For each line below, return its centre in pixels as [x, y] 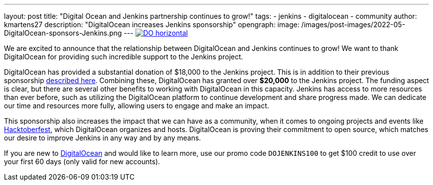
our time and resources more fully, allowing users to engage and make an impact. [137, 106]
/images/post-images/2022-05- [353, 24]
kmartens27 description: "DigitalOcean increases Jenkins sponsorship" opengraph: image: [152, 24]
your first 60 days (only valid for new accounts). [82, 162]
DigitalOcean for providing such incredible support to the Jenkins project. [124, 57]
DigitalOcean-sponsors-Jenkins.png [63, 33]
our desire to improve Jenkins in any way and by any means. [103, 138]
